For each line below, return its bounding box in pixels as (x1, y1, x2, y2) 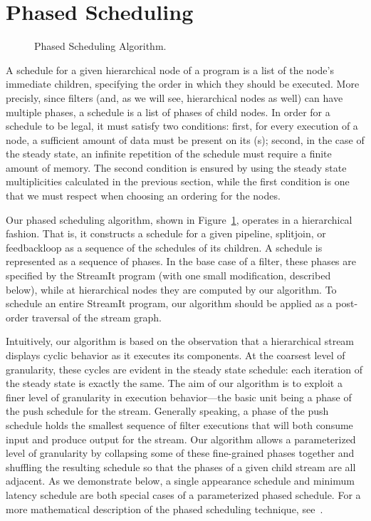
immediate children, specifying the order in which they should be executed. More (6, 76, 360, 91)
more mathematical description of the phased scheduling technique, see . (6, 501, 323, 516)
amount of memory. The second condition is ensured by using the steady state (6, 160, 347, 175)
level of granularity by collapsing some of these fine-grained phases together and (6, 445, 355, 460)
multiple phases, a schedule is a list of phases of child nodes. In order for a (6, 104, 330, 119)
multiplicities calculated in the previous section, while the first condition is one (6, 174, 350, 189)
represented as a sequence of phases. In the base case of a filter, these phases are (6, 254, 356, 269)
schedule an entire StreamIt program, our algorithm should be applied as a (6, 296, 333, 311)
